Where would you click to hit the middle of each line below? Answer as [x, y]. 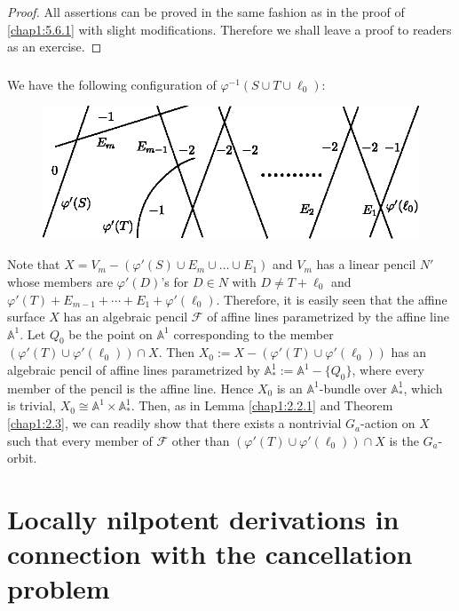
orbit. [22, 458]
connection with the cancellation [210, 554]
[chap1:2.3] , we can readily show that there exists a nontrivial [174, 423]
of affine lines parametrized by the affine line [328, 317]
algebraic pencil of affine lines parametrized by [134, 370]
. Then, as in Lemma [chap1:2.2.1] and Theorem [262, 405]
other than [201, 440]
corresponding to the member [253, 333]
